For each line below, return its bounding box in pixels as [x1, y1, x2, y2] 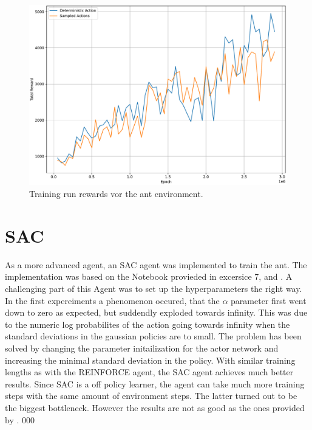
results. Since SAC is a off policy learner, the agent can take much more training [5, 377, 305, 390]
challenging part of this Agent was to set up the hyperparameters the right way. [5, 282, 302, 294]
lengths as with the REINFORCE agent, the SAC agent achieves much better [5, 366, 294, 378]
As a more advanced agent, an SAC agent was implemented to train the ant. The [5, 258, 307, 271]
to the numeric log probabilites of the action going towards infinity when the [5, 317, 290, 330]
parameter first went [231, 294, 307, 307]
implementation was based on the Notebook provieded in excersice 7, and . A [5, 270, 293, 283]
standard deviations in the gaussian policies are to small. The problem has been [5, 330, 302, 342]
